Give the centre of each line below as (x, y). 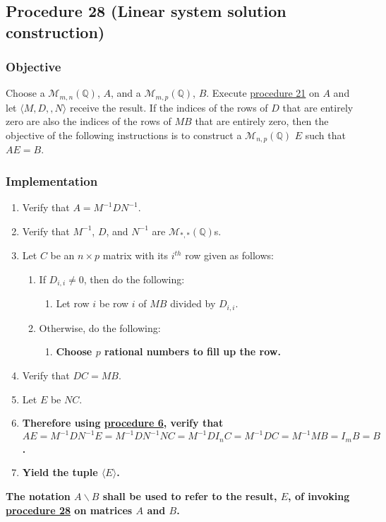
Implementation (52, 181)
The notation (38, 496)
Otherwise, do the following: (100, 327)
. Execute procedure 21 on (263, 93)
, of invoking (319, 496)
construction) (55, 31)
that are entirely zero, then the (262, 121)
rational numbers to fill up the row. (193, 351)
